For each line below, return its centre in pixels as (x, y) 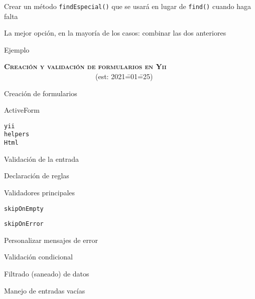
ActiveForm (22, 110)
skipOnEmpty (24, 209)
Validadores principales (40, 192)
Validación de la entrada (42, 159)
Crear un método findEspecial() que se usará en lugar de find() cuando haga (127, 6)
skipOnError (24, 224)
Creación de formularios (41, 93)
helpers (17, 134)
